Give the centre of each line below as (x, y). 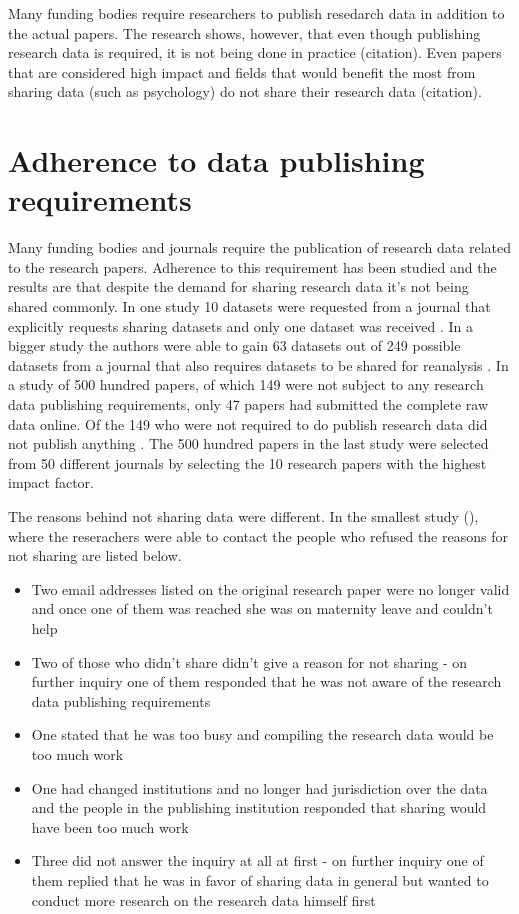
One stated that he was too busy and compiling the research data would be (262, 734)
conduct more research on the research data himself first (203, 899)
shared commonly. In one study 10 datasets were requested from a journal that (249, 306)
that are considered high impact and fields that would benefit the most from (242, 71)
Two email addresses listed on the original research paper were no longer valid (270, 588)
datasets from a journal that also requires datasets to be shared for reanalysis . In (258, 364)
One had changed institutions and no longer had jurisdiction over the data (259, 787)
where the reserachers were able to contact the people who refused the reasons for (258, 535)
